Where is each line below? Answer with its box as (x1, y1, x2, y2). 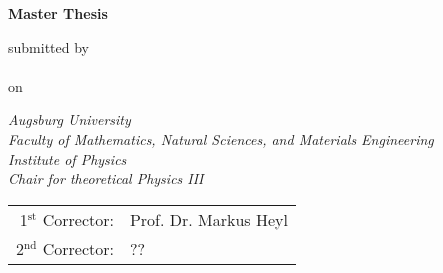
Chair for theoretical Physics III (8, 168, 204, 189)
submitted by (8, 36, 89, 57)
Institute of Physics (8, 148, 127, 169)
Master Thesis (8, 3, 108, 23)
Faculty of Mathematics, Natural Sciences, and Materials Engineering (8, 128, 434, 149)
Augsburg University (8, 109, 131, 130)
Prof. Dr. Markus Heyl (129, 207, 288, 231)
